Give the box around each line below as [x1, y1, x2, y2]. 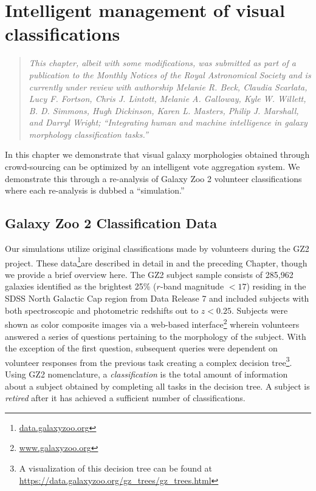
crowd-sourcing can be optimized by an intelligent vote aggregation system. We [5, 160, 300, 173]
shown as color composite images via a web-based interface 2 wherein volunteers [5, 316, 300, 330]
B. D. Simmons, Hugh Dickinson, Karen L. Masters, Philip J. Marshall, [29, 104, 299, 117]
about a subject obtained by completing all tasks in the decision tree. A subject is [5, 379, 310, 392]
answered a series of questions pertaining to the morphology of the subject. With [5, 330, 306, 342]
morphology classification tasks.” [29, 127, 148, 140]
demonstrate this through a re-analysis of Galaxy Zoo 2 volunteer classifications [5, 172, 302, 185]
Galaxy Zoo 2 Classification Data [5, 214, 217, 232]
